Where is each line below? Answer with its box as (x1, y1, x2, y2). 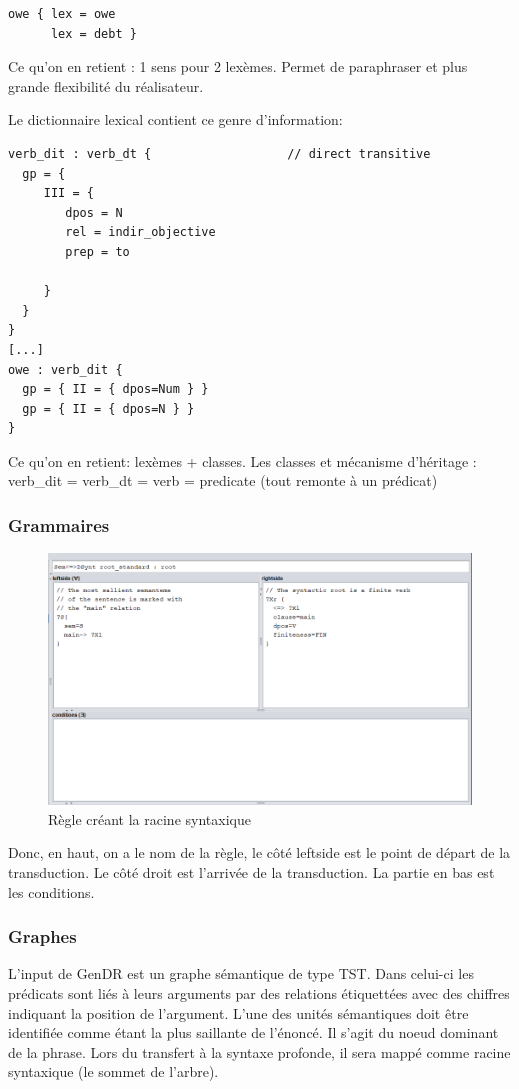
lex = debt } (50, 26, 137, 41)
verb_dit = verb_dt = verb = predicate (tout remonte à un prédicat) (8, 470, 438, 491)
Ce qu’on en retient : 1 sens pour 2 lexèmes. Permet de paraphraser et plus (8, 56, 468, 77)
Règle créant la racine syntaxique (48, 808, 251, 829)
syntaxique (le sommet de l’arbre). (8, 1061, 219, 1082)
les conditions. (8, 881, 95, 902)
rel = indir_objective (65, 225, 216, 240)
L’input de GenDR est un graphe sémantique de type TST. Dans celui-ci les (8, 963, 474, 984)
